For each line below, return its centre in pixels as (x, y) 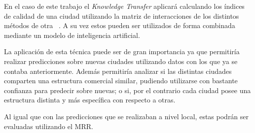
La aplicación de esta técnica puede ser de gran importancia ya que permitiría (122, 51)
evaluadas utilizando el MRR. (49, 126)
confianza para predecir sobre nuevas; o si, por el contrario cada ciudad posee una (127, 90)
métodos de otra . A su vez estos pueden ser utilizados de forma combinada (120, 25)
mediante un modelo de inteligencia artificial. (72, 35)
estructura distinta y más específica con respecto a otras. (90, 100)
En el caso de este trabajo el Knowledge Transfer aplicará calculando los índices (124, 6)
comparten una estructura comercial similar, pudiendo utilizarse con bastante (121, 81)
